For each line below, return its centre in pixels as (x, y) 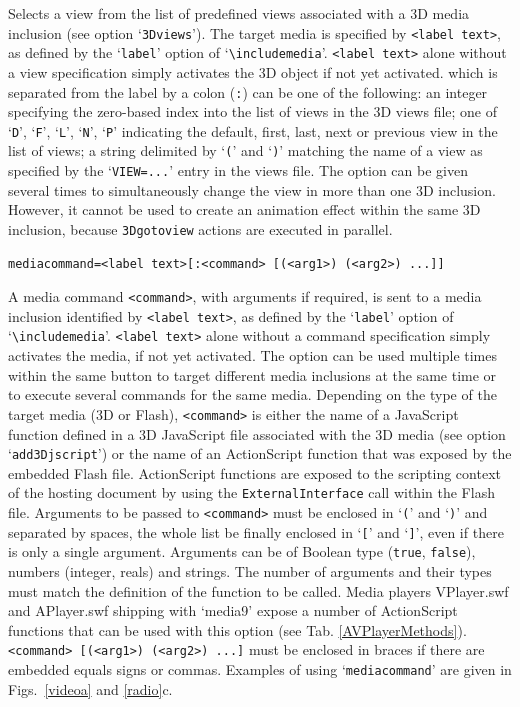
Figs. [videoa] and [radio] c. (90, 688)
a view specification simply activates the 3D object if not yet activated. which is (253, 71)
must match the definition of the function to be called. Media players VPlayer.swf (258, 590)
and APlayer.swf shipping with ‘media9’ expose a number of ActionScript (233, 610)
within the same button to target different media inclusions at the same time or (252, 374)
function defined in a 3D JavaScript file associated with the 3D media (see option (257, 433)
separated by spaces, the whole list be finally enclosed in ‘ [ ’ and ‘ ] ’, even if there (256, 531)
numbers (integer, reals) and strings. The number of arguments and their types (250, 571)
